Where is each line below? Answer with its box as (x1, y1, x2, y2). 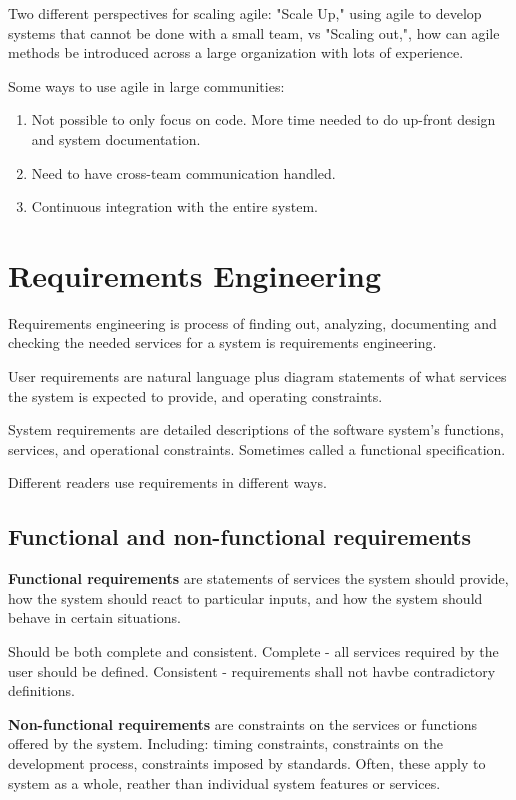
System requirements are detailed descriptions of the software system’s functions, (8, 419, 504, 440)
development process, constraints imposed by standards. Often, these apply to (8, 752, 486, 773)
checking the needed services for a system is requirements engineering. (8, 332, 437, 353)
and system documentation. (31, 128, 201, 149)
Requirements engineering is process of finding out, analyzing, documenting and (8, 312, 497, 333)
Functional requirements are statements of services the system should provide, (8, 568, 509, 589)
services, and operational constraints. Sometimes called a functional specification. (8, 438, 506, 459)
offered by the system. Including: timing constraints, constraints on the (8, 733, 443, 754)
